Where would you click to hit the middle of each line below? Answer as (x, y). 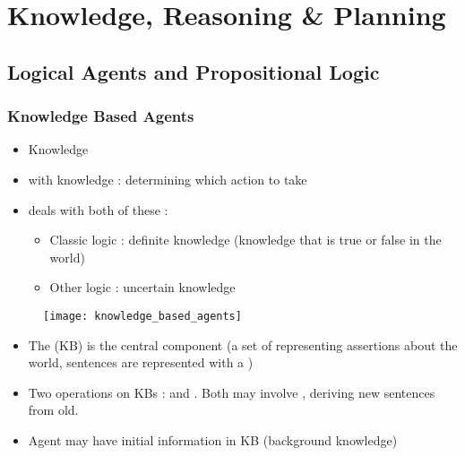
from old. (53, 410)
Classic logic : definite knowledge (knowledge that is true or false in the (245, 240)
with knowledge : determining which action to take (168, 179)
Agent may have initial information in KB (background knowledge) (213, 439)
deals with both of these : (98, 209)
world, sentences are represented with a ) (141, 362)
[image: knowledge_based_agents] (142, 316)
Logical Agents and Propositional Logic (194, 71)
